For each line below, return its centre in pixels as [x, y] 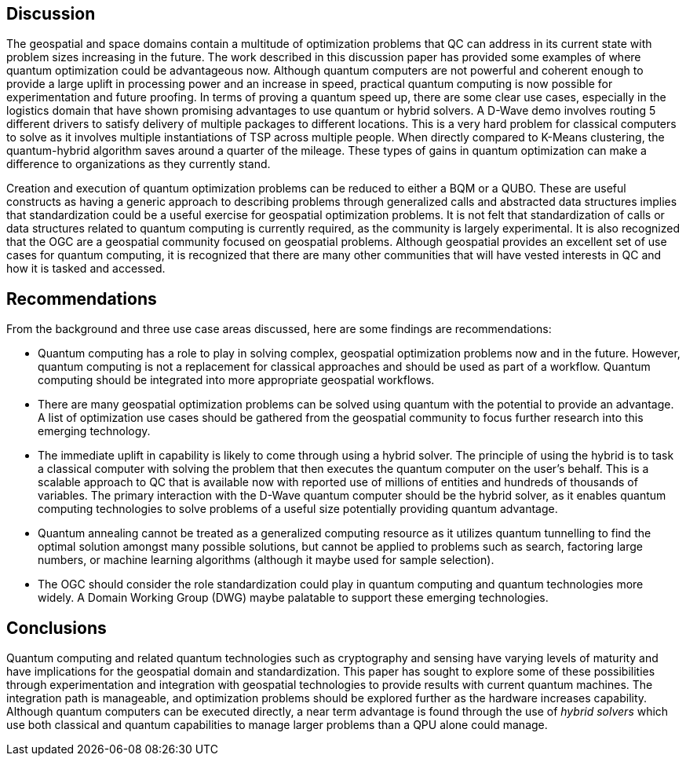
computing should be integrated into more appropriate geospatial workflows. [236, 380]
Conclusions [57, 628]
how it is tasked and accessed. [86, 269]
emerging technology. [94, 431]
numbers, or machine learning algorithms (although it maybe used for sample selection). [266, 560]
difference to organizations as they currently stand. [139, 164]
